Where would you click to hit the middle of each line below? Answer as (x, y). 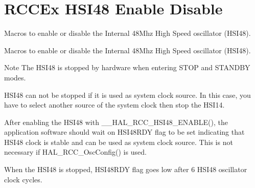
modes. (15, 77)
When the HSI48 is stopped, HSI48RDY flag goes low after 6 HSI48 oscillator (126, 169)
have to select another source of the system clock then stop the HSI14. (114, 105)
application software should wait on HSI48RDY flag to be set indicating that (124, 132)
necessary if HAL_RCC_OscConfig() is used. (75, 152)
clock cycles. (23, 179)
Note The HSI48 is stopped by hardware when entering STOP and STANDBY (127, 67)
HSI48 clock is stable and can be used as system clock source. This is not (119, 142)
